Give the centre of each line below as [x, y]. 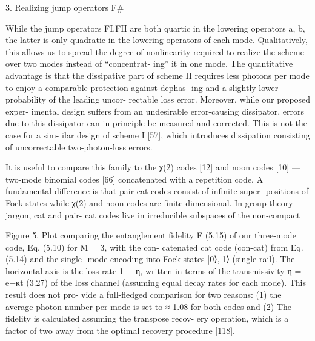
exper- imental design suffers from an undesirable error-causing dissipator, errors [155, 111]
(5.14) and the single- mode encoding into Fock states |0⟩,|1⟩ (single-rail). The [150, 259]
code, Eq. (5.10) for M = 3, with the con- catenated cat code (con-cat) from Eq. [154, 247]
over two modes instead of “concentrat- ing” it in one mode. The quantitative [149, 63]
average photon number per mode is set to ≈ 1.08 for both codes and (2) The [148, 306]
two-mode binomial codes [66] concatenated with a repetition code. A [134, 179]
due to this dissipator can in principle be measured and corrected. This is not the [157, 123]
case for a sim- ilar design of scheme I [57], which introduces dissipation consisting [158, 134]
